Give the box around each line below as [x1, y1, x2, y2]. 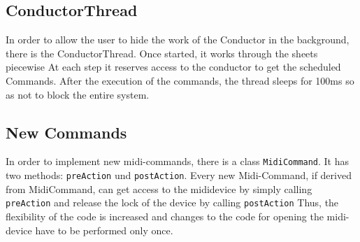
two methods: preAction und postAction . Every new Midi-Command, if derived [6, 168, 352, 183]
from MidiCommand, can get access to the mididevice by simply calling [6, 181, 312, 196]
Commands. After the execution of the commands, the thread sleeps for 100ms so [6, 73, 354, 87]
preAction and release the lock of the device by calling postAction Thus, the [6, 195, 339, 210]
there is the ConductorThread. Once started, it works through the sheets [6, 45, 318, 60]
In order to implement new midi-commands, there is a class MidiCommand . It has [6, 154, 350, 169]
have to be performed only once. [35, 222, 173, 237]
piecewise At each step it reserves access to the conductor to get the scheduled [6, 59, 341, 74]
